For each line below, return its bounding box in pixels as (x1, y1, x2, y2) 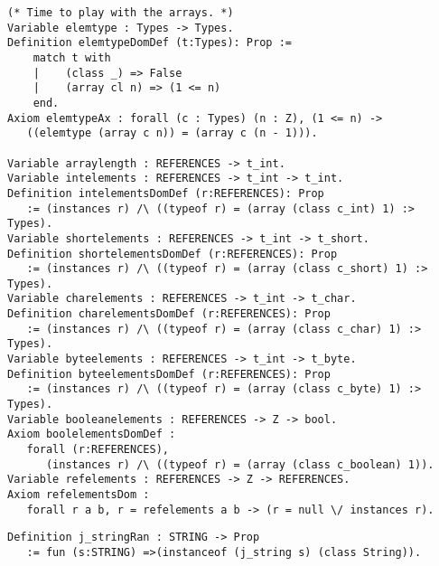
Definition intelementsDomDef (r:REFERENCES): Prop (7, 186, 324, 200)
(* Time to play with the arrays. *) (7, 6, 234, 19)
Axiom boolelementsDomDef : (7, 428, 176, 441)
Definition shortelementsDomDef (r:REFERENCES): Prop (7, 247, 338, 260)
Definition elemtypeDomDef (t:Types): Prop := (7, 36, 292, 50)
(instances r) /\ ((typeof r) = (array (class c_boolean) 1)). (45, 458, 434, 471)
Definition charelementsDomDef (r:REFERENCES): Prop (7, 307, 331, 321)
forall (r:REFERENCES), (26, 443, 169, 457)
